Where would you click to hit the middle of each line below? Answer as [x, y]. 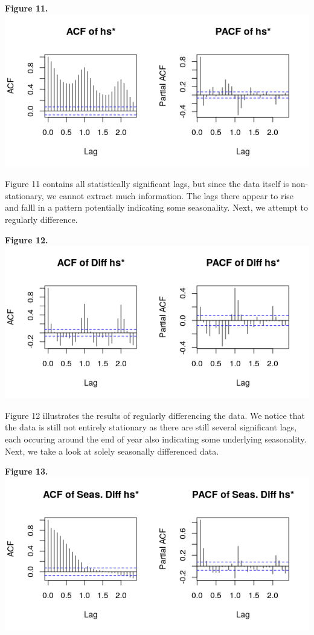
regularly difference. [41, 219]
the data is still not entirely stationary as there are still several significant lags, [151, 427]
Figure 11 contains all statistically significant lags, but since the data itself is [147, 184]
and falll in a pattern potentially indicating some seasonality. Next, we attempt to [156, 207]
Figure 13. [27, 471]
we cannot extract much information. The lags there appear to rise [170, 195]
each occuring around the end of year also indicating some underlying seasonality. [156, 439]
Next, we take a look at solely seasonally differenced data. [112, 451]
